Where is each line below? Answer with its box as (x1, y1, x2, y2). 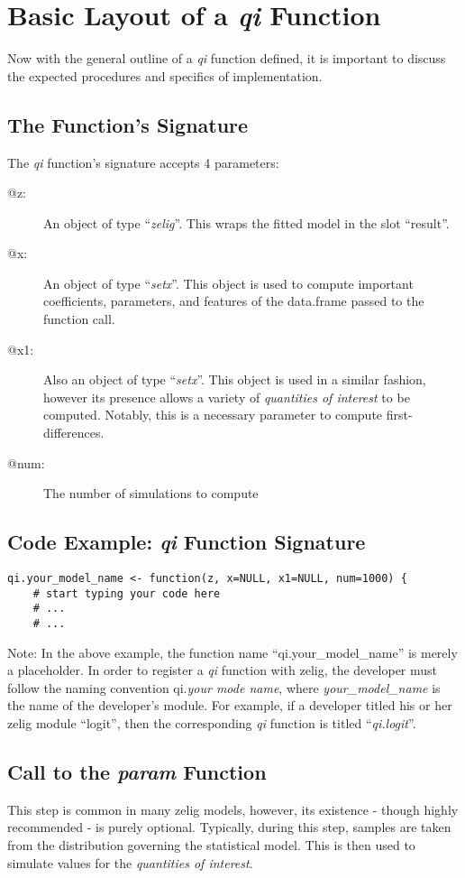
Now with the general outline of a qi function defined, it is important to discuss (7, 49, 446, 68)
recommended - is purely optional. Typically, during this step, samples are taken (7, 818, 451, 836)
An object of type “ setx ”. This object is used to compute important (43, 273, 414, 292)
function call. (43, 310, 115, 328)
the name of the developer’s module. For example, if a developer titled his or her (7, 696, 452, 715)
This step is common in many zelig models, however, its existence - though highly (7, 799, 459, 818)
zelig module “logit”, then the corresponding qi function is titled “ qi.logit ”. (7, 714, 416, 733)
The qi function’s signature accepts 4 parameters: (7, 152, 279, 171)
